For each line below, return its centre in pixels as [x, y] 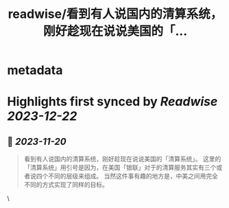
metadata [35, 70]
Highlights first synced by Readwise [112, 102]
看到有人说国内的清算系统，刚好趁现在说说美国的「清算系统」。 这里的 [122, 159]
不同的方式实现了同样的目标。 [66, 185]
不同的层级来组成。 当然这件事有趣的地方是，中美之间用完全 [133, 176]
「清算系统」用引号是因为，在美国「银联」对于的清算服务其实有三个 [120, 167]
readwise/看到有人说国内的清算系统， [115, 14]
